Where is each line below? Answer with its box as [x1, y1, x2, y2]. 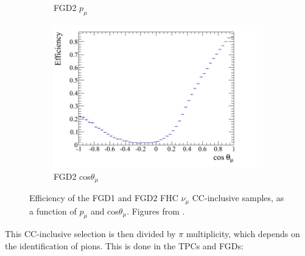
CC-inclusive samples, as [192, 191, 284, 204]
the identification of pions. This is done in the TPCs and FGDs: [5, 239, 244, 252]
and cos [90, 204, 119, 217]
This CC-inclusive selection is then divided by [5, 227, 176, 240]
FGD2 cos [54, 169, 91, 182]
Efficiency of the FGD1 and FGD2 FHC [29, 191, 178, 204]
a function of [29, 204, 77, 217]
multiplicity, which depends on [186, 227, 300, 240]
